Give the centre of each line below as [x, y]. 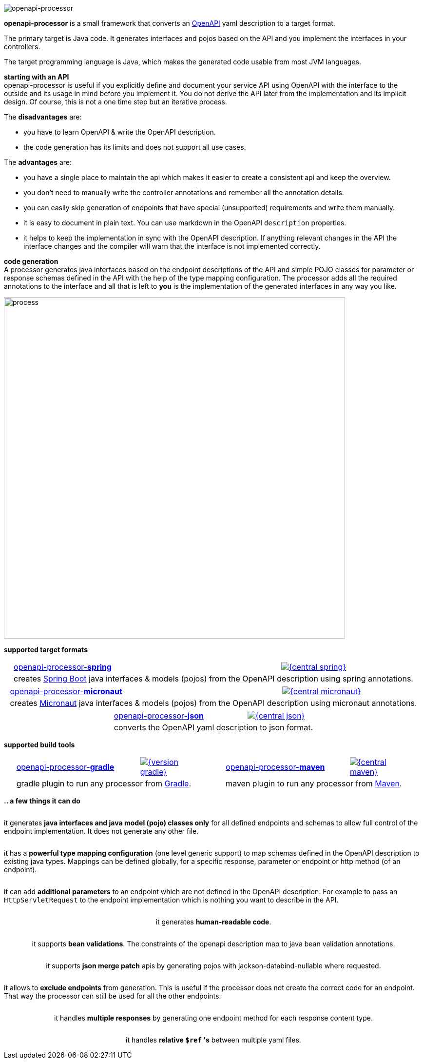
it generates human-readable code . [213, 922]
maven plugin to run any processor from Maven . [314, 783]
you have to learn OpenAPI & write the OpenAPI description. [120, 132]
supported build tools [39, 745]
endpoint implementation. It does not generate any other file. [101, 831]
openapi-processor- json [159, 716]
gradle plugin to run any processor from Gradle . [104, 783]
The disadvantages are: [43, 117]
